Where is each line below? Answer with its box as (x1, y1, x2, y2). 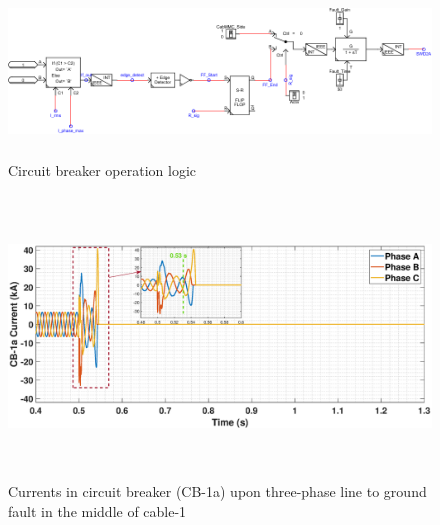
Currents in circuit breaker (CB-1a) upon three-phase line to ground (8, 481, 427, 502)
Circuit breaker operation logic (8, 159, 197, 180)
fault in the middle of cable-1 (8, 500, 187, 521)
